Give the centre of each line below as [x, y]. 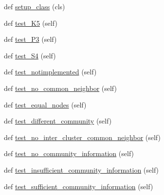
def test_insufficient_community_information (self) [82, 169]
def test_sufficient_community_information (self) [79, 186]
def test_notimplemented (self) [50, 72]
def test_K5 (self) [31, 23]
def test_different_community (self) [58, 121]
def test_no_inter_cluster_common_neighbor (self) [82, 137]
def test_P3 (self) [30, 39]
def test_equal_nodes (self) [45, 104]
